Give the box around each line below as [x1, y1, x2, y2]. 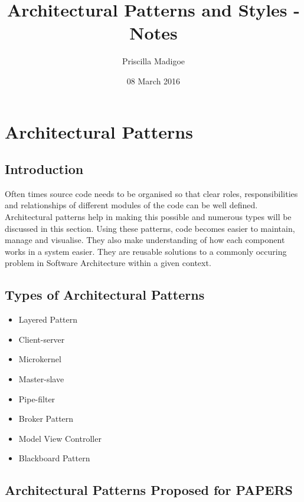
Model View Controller [18, 432, 102, 444]
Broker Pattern [18, 412, 74, 425]
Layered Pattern [18, 313, 78, 326]
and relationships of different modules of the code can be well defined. [5, 199, 258, 211]
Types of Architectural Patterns [5, 286, 205, 304]
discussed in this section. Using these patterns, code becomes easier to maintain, [5, 222, 295, 234]
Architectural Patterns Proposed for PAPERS [5, 481, 293, 499]
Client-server [18, 333, 65, 345]
